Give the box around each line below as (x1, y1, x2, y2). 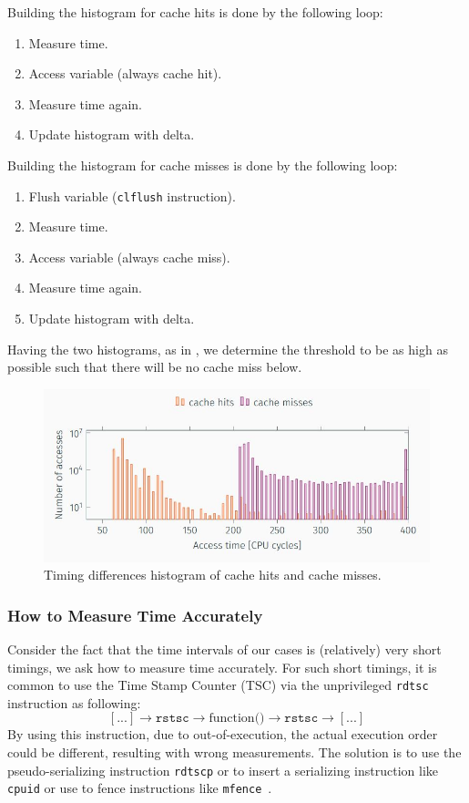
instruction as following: (7, 693, 141, 712)
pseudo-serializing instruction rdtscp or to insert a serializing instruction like (7, 760, 439, 779)
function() (209, 712, 265, 726)
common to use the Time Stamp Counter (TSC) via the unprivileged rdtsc (7, 675, 429, 695)
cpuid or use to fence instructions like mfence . (7, 778, 272, 798)
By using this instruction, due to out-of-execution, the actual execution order (7, 725, 438, 744)
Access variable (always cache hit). (28, 64, 222, 83)
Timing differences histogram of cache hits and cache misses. (44, 565, 382, 584)
